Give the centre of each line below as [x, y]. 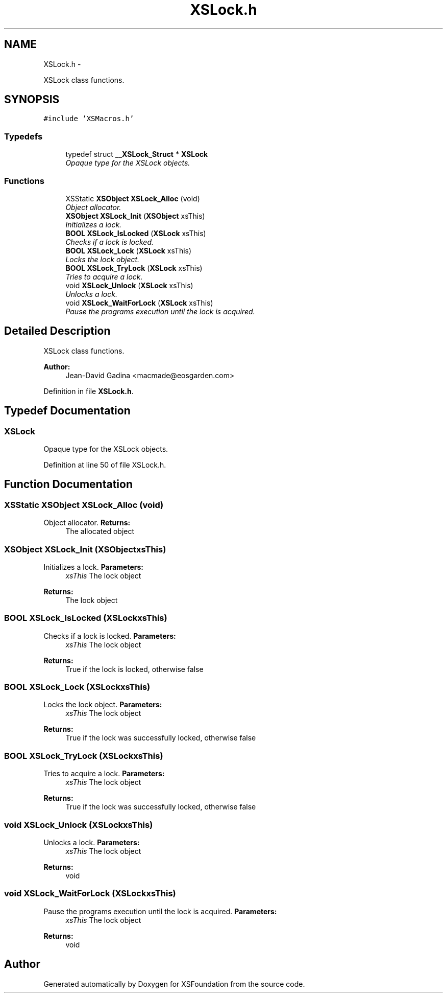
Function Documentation [68, 484]
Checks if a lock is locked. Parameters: [110, 636]
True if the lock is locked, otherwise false [134, 669]
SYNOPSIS [32, 100]
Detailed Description [57, 331]
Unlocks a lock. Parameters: [92, 842]
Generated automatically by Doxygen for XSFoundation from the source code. [174, 984]
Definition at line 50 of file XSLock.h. [105, 465]
